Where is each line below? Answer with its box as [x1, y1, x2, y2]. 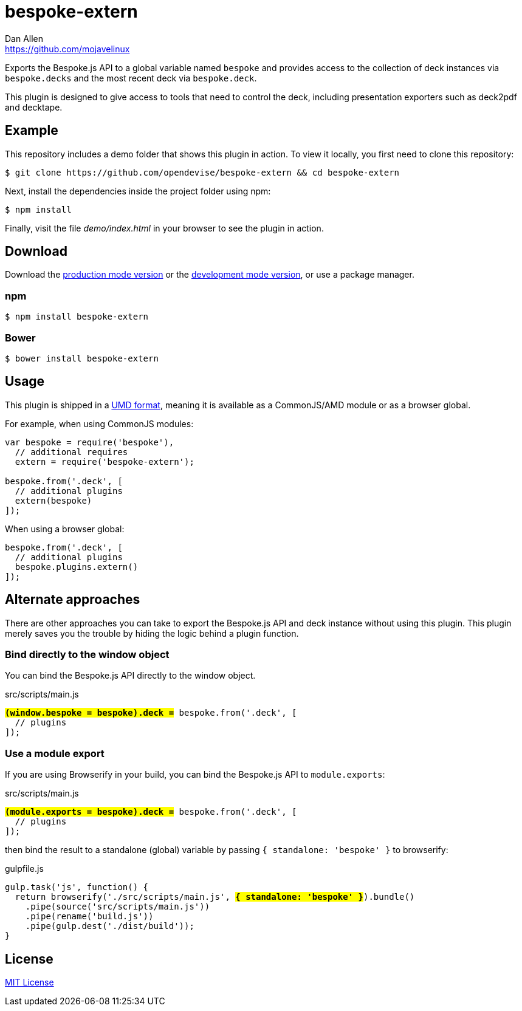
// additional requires [15, 447, 128, 457]
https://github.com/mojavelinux [5, 43, 130, 54]
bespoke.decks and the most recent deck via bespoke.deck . [5, 72, 257, 83]
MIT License [5, 976, 54, 987]
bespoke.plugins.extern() [15, 561, 139, 572]
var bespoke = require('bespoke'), [5, 437, 174, 447]
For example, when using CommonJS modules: [5, 418, 194, 429]
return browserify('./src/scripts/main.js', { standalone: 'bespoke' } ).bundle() [15, 892, 415, 902]
